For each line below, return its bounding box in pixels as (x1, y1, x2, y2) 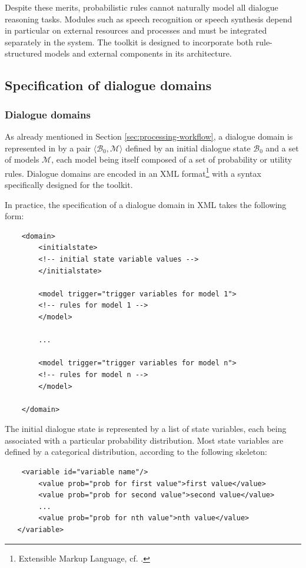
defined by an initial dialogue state (125, 141, 251, 154)
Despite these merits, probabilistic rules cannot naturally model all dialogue (5, 1, 278, 13)
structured (5, 47, 42, 60)
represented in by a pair (5, 141, 91, 154)
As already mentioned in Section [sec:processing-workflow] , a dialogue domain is (5, 130, 293, 142)
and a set (265, 141, 299, 154)
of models (5, 153, 39, 166)
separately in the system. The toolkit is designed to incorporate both (5, 35, 254, 48)
